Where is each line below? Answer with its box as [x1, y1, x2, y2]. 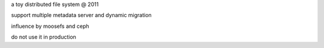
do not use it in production [11, 33, 76, 41]
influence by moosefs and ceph [11, 23, 89, 30]
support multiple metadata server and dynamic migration [11, 12, 152, 19]
